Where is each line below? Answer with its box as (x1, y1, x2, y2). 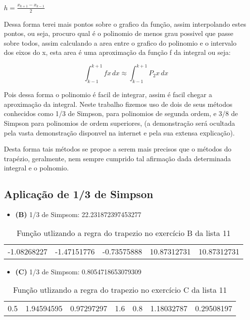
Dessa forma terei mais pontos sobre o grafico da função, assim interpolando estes (4, 18, 246, 29)
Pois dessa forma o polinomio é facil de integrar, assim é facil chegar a (4, 89, 212, 100)
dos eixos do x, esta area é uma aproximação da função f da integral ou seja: (4, 47, 231, 57)
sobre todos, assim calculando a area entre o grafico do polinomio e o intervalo (4, 37, 236, 48)
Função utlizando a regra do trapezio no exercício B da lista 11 (16, 227, 231, 238)
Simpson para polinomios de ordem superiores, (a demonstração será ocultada (4, 118, 235, 128)
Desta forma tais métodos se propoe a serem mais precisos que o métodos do (4, 144, 232, 154)
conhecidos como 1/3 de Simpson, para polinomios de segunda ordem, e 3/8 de (4, 108, 238, 118)
